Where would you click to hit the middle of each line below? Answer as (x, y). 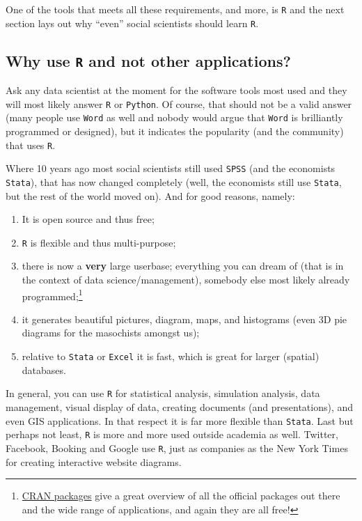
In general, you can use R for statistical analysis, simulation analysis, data (163, 393)
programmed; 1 (52, 295)
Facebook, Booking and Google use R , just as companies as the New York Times (177, 448)
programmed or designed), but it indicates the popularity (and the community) (175, 131)
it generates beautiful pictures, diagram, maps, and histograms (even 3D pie (184, 319)
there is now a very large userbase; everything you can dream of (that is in (183, 266)
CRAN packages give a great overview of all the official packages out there (181, 496)
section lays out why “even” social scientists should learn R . (132, 23)
